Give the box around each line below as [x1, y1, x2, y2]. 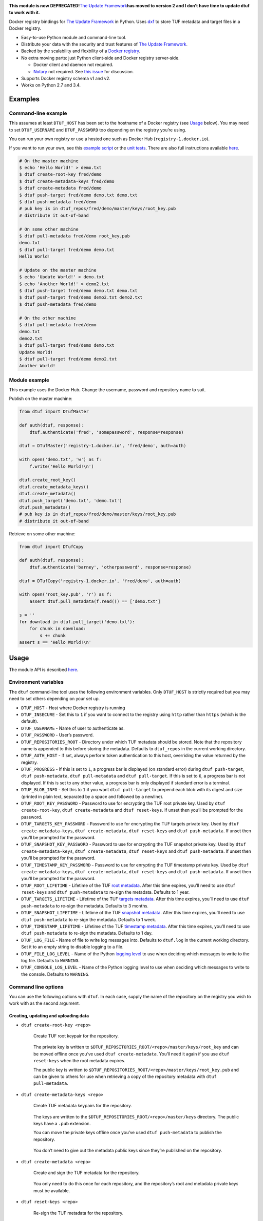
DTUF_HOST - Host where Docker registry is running [21, 705, 125, 711]
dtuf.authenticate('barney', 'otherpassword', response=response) [29, 564, 192, 570]
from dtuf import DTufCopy [19, 544, 84, 549]
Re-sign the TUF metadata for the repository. [33, 1210, 124, 1216]
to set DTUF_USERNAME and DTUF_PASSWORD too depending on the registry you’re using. [9, 127, 187, 133]
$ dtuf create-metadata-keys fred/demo [19, 178, 114, 184]
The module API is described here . [9, 667, 79, 673]
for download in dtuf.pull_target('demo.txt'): [19, 619, 135, 625]
